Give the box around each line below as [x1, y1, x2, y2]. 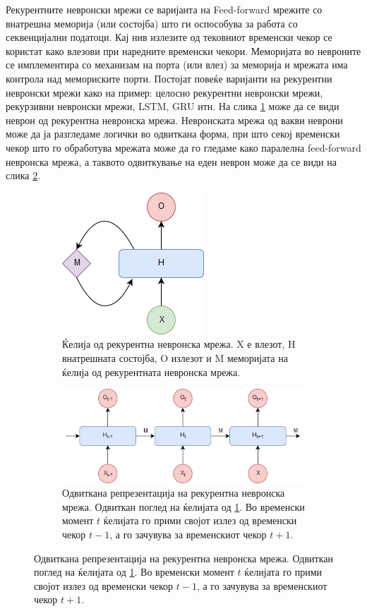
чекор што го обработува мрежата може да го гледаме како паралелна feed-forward [6, 140, 361, 155]
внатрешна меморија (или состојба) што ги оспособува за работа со [6, 16, 298, 30]
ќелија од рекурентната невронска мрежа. [62, 364, 241, 379]
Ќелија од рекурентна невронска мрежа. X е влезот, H [62, 337, 296, 351]
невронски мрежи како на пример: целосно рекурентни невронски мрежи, [6, 85, 323, 99]
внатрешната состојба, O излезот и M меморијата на [62, 350, 288, 365]
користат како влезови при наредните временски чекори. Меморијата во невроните [6, 43, 361, 58]
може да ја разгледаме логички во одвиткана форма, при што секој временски [6, 126, 340, 141]
